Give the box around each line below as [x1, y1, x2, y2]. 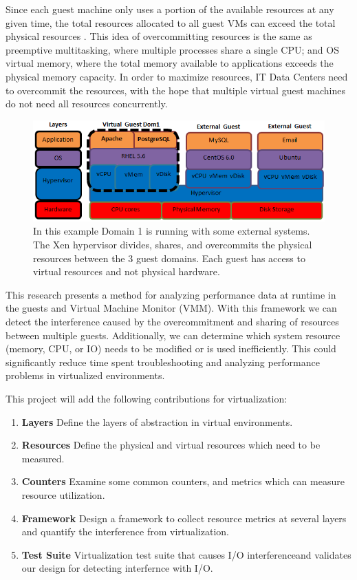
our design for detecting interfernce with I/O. [21, 561, 213, 575]
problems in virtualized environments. [6, 368, 165, 383]
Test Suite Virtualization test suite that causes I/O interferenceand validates [21, 547, 351, 561]
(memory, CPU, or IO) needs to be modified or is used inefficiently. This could [6, 341, 336, 356]
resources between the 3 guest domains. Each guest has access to [33, 250, 305, 265]
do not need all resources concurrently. [6, 96, 168, 111]
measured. [21, 451, 65, 465]
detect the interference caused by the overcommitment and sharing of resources [6, 314, 339, 329]
